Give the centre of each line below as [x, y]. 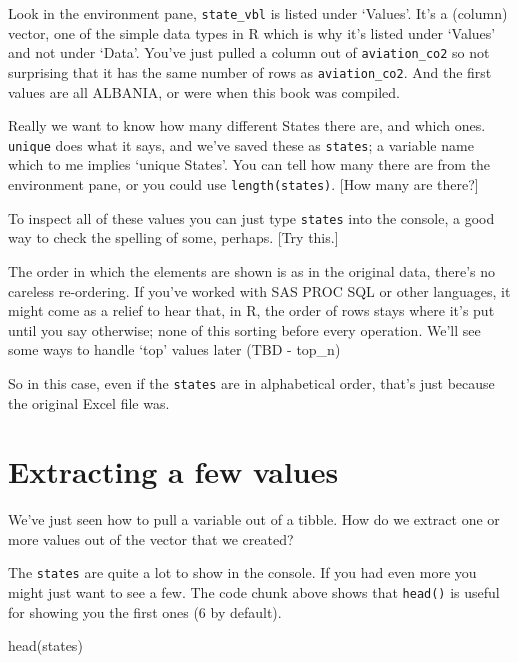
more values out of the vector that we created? [151, 538]
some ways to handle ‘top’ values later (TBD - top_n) [174, 349]
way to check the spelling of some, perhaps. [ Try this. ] [173, 237]
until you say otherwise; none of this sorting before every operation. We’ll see [244, 329]
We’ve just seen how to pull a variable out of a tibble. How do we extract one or [254, 519]
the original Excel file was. [89, 402]
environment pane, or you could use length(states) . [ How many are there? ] [243, 184]
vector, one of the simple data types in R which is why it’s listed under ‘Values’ [252, 32]
